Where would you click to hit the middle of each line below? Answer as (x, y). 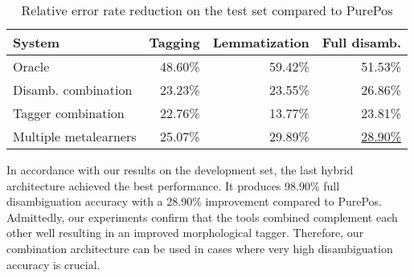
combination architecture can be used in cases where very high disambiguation (200, 248)
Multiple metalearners (75, 136)
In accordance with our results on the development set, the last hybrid (180, 170)
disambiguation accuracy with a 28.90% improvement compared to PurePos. (194, 201)
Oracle (31, 66)
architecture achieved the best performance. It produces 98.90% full (173, 185)
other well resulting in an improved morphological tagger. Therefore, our (185, 233)
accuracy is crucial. (53, 264)
